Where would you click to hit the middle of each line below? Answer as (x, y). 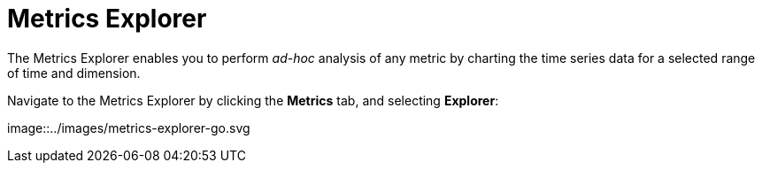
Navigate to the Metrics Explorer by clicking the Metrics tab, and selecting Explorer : (253, 100)
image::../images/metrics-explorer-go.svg (129, 127)
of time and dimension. (74, 73)
